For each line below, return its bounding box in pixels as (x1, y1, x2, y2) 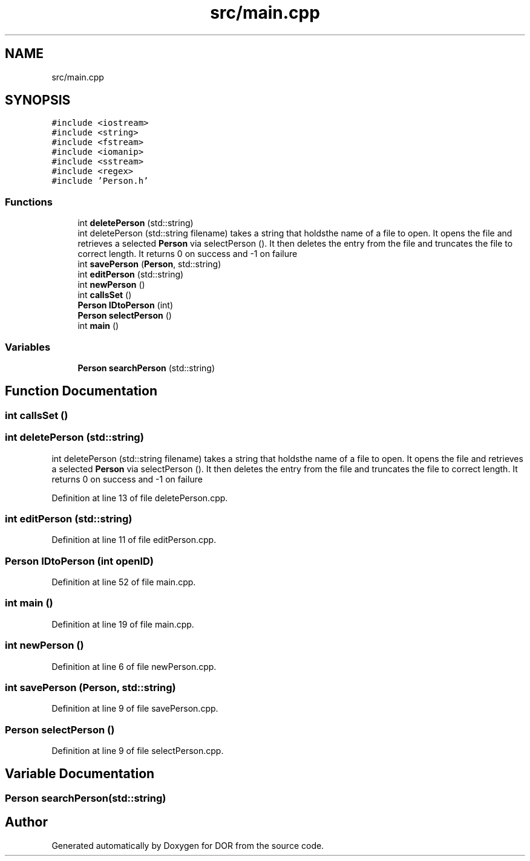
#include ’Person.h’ (51, 176, 149, 186)
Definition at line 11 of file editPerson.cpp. (51, 534, 217, 545)
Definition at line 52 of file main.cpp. (51, 577, 196, 588)
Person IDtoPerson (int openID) (5, 554, 154, 567)
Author (5, 814, 48, 830)
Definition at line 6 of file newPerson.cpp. (51, 661, 217, 672)
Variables (5, 340, 51, 353)
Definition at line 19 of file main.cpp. (51, 619, 194, 629)
